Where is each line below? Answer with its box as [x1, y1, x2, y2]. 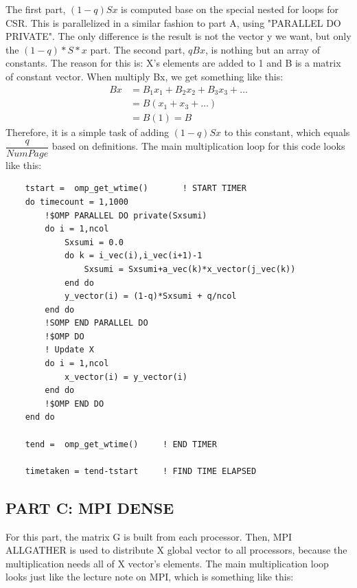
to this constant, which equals [224, 125, 350, 139]
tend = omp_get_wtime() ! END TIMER [25, 439, 217, 449]
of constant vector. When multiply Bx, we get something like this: [5, 69, 284, 83]
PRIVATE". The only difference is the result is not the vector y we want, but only [5, 29, 352, 43]
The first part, [5, 2, 66, 16]
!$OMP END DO [45, 398, 104, 409]
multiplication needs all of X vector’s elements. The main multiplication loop [5, 556, 329, 570]
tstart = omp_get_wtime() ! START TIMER [25, 183, 246, 194]
